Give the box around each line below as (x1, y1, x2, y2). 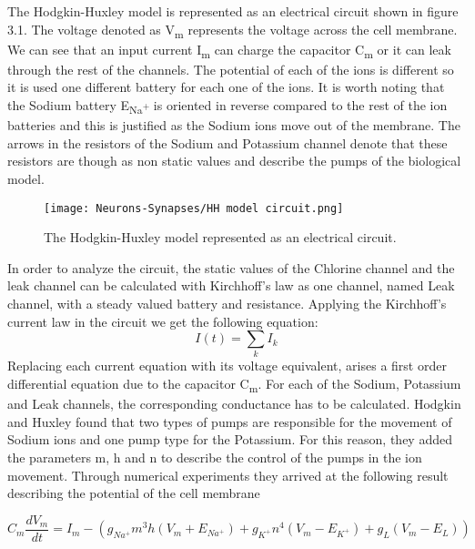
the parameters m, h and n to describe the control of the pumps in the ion (7, 447, 422, 466)
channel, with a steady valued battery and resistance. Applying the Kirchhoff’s (7, 293, 447, 312)
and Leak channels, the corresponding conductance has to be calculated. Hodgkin (7, 394, 461, 413)
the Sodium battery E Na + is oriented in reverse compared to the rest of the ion (7, 96, 448, 117)
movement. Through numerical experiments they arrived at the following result (7, 465, 449, 484)
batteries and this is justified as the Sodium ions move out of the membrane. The (7, 116, 460, 135)
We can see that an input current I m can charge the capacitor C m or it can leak (7, 39, 451, 61)
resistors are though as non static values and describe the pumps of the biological (7, 151, 461, 170)
